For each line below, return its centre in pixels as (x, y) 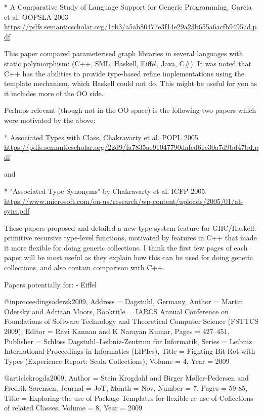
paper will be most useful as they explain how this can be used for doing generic (129, 257)
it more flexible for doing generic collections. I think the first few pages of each (126, 247)
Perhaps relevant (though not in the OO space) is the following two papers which (130, 110)
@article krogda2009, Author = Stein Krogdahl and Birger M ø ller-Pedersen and (126, 378)
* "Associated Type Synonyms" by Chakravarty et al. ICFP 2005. (106, 191)
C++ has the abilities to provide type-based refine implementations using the (124, 73)
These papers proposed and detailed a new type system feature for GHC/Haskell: (130, 227)
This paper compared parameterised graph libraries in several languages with (124, 53)
